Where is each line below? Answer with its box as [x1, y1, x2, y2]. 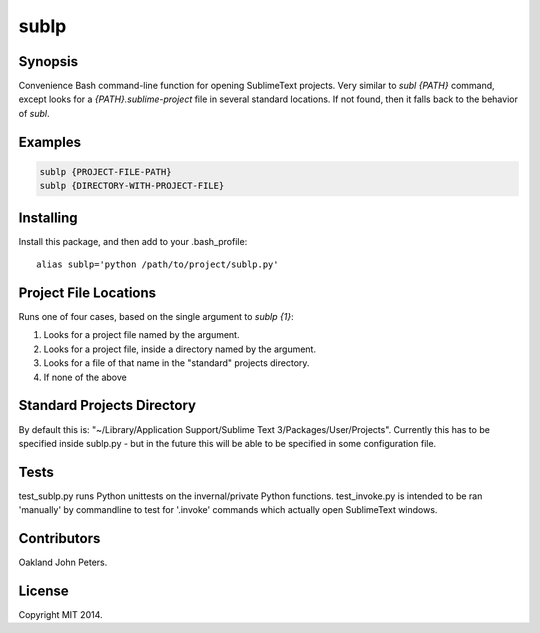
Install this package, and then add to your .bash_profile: [18, 235, 248, 247]
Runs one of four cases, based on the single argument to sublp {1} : [18, 311, 294, 323]
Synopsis [18, 53, 79, 70]
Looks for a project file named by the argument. [43, 329, 240, 341]
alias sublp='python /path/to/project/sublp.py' [36, 259, 279, 270]
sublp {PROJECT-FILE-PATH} [39, 166, 172, 177]
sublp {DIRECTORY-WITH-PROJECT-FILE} [39, 180, 225, 192]
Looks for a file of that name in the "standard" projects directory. [43, 357, 310, 369]
